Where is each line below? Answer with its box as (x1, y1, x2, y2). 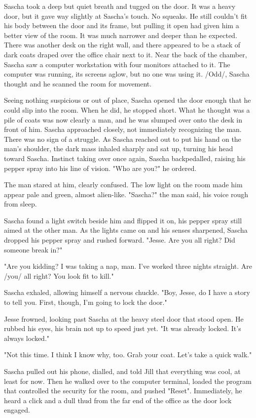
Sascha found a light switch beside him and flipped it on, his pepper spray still (4, 215, 242, 225)
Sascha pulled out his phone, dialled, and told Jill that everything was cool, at (4, 366, 241, 376)
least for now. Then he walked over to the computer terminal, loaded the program (4, 376, 252, 386)
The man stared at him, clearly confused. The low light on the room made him (4, 179, 243, 190)
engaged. (4, 405, 30, 415)
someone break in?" (4, 244, 63, 254)
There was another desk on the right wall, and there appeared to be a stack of (4, 40, 241, 50)
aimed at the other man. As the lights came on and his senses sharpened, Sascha (4, 225, 248, 235)
